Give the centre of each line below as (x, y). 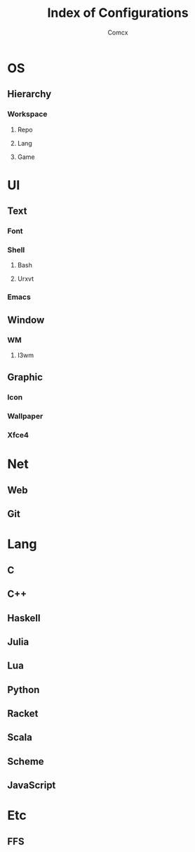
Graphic (25, 377)
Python (23, 690)
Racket (23, 714)
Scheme (26, 761)
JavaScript (32, 786)
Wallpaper (25, 417)
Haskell (24, 618)
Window (26, 320)
